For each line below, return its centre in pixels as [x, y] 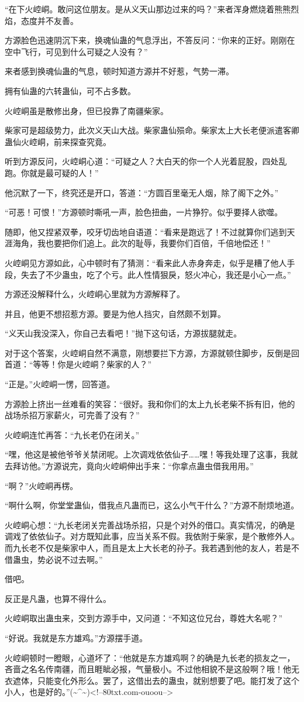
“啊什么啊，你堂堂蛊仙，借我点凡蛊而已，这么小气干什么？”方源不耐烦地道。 [152, 505]
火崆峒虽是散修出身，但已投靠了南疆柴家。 [87, 110]
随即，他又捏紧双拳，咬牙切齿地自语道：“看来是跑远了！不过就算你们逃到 [146, 231]
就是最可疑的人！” [64, 172]
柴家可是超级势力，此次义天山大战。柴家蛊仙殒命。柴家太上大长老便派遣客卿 [152, 130]
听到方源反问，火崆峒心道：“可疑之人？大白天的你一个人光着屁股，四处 [142, 161]
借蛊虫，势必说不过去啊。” [54, 559]
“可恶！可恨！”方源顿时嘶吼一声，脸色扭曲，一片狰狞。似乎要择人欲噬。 [144, 212]
